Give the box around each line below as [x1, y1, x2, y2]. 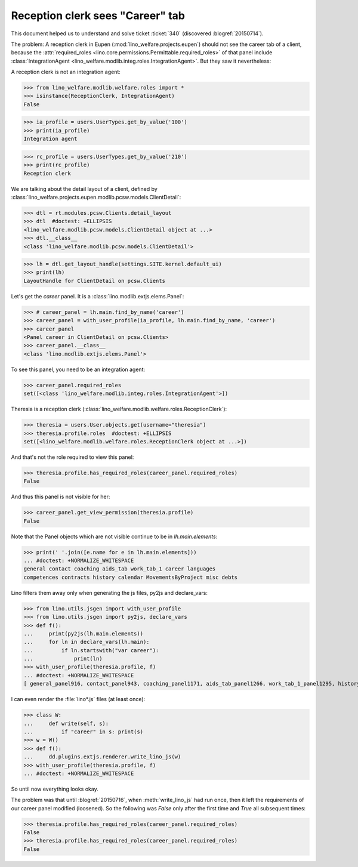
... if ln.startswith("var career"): [23, 647, 159, 653]
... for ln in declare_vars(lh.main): [23, 638, 150, 646]
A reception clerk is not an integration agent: [11, 69, 121, 76]
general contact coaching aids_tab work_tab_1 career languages [23, 566, 216, 572]
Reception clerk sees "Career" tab [11, 9, 185, 22]
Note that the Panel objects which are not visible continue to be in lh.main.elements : [11, 533, 218, 540]
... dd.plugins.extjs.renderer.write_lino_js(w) [23, 754, 181, 760]
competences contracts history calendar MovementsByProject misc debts [23, 573, 238, 581]
